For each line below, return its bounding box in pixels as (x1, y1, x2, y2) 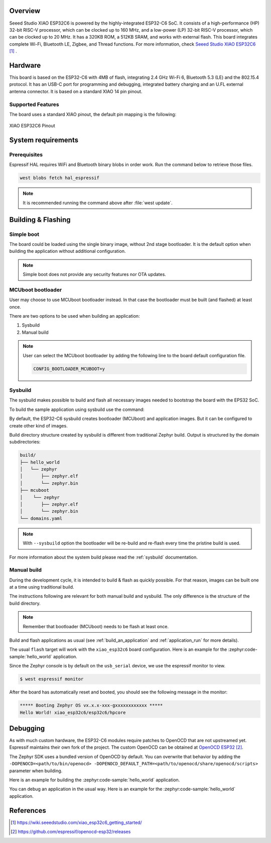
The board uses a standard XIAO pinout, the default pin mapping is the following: (9, 111, 177, 117)
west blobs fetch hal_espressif (20, 175, 100, 181)
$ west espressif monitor (20, 676, 84, 682)
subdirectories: (9, 439, 41, 445)
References (9, 806, 46, 815)
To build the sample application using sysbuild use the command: (9, 406, 145, 412)
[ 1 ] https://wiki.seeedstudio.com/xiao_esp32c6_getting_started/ (11, 819, 143, 825)
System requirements (9, 136, 79, 145)
